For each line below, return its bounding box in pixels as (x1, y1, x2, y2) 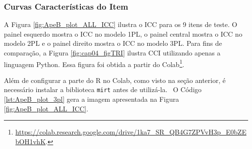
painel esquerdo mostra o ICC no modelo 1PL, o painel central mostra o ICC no (4, 28, 242, 39)
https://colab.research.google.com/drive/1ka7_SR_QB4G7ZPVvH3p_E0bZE (15, 127, 247, 137)
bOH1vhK (15, 136, 46, 146)
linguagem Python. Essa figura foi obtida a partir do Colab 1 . (4, 57, 185, 69)
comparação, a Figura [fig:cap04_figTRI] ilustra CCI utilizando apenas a (4, 48, 220, 57)
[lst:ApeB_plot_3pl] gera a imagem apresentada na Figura (4, 94, 179, 104)
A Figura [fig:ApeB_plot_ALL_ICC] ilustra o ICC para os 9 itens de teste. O (4, 19, 237, 29)
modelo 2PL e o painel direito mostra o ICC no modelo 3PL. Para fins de (4, 38, 222, 48)
